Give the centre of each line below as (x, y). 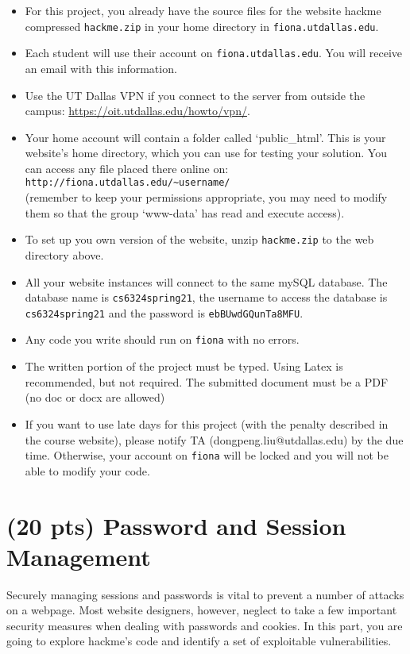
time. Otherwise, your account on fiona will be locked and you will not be (207, 455)
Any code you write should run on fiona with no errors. (162, 339)
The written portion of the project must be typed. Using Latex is (184, 366)
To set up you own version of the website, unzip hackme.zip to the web (199, 239)
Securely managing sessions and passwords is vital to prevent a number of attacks (205, 594)
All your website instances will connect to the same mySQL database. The (206, 281)
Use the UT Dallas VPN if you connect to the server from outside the (195, 95)
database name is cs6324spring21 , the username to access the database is (206, 297)
